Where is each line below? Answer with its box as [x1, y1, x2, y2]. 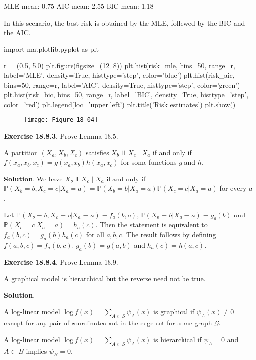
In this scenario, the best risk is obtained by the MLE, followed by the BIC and [4, 17, 245, 28]
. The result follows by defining [122, 229, 216, 239]
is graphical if [153, 306, 195, 317]
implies [26, 345, 47, 356]
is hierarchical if [153, 334, 202, 344]
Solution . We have [4, 173, 63, 183]
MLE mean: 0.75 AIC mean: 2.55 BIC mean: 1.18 [4, 1, 154, 11]
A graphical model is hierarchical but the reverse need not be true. [4, 273, 206, 284]
